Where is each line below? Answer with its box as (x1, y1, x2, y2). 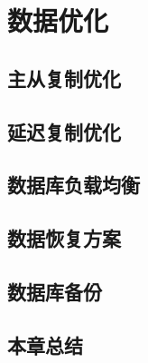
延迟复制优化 (7, 117, 121, 145)
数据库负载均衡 (7, 171, 140, 199)
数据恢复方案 (7, 224, 121, 252)
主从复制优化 (7, 64, 121, 92)
